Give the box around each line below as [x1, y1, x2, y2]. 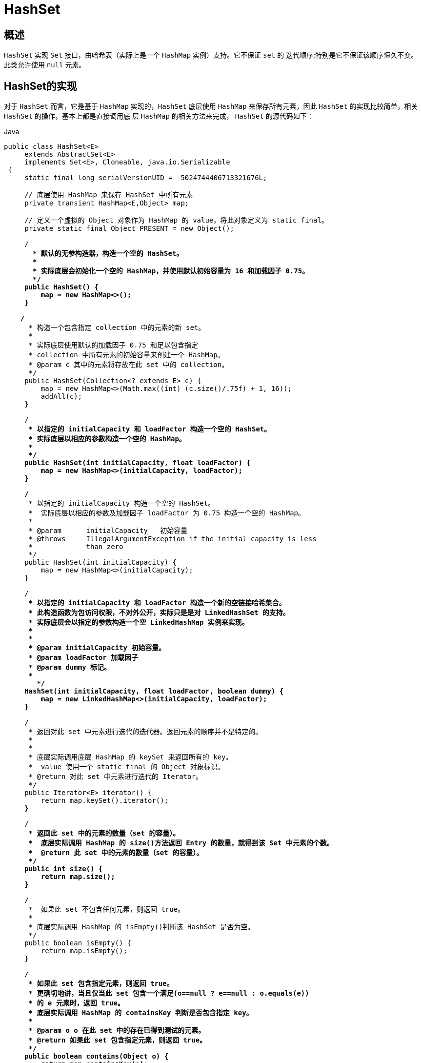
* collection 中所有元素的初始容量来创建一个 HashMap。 [28, 351, 224, 359]
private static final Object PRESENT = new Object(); [24, 225, 235, 233]
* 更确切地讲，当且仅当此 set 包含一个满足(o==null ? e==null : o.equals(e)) [28, 989, 309, 998]
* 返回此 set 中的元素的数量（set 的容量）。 [28, 829, 180, 838]
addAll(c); [40, 392, 82, 401]
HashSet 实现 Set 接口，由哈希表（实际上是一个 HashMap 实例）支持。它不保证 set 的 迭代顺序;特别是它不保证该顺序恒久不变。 [4, 51, 418, 60]
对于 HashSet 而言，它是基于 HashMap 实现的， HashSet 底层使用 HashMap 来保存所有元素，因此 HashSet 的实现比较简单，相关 [4, 102, 418, 111]
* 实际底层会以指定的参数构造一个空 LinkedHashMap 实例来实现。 [28, 618, 249, 627]
